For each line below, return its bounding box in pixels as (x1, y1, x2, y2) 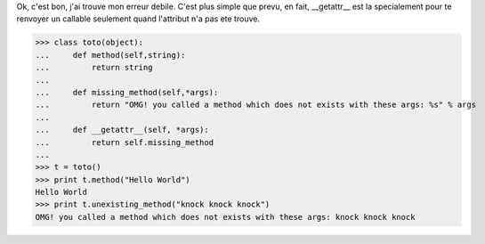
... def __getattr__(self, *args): (35, 125, 209, 135)
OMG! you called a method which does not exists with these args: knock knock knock (35, 212, 416, 222)
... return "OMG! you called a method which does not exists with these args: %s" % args (35, 100, 476, 110)
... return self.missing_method (35, 137, 214, 147)
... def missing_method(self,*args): (35, 87, 219, 97)
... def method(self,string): (35, 50, 186, 60)
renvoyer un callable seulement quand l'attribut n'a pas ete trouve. (16, 13, 260, 24)
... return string (35, 62, 153, 73)
